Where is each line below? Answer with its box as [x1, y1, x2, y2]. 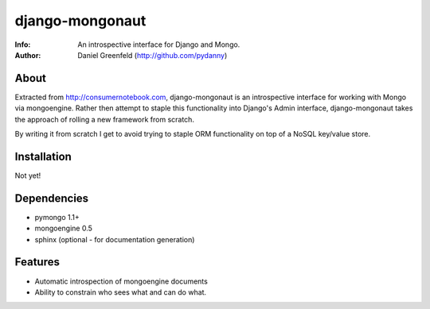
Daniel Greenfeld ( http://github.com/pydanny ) [77, 50, 228, 60]
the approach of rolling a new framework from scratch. [14, 114, 195, 124]
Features [14, 255, 60, 269]
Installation [14, 149, 72, 163]
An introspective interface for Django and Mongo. [77, 40, 240, 49]
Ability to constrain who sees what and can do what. [34, 287, 207, 297]
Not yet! [14, 171, 41, 180]
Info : [14, 40, 31, 49]
